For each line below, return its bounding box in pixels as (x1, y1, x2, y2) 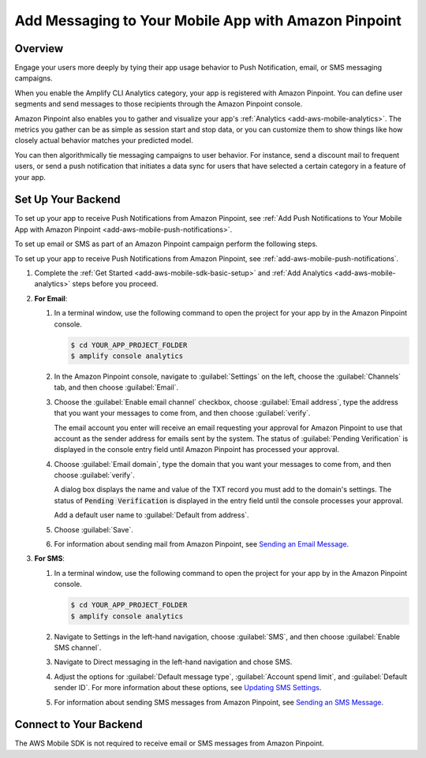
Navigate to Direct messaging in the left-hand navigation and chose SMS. (54, 657, 293, 667)
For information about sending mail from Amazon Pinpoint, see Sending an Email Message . (54, 540, 349, 549)
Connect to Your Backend (14, 718, 143, 731)
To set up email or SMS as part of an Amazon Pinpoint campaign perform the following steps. (14, 239, 319, 248)
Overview (14, 42, 64, 55)
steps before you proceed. (72, 279, 159, 289)
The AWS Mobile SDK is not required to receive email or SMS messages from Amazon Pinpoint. (14, 738, 325, 749)
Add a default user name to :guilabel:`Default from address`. (54, 510, 249, 520)
